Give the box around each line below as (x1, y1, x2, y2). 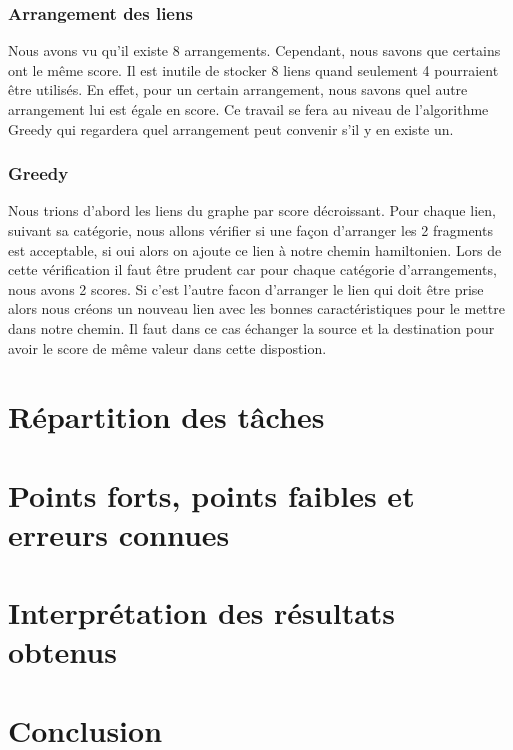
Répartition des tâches (8, 396, 325, 437)
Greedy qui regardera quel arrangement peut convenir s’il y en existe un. (8, 118, 454, 139)
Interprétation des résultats (8, 592, 396, 633)
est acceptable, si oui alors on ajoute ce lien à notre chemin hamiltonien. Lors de (8, 239, 502, 260)
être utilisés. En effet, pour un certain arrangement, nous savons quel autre (8, 79, 468, 100)
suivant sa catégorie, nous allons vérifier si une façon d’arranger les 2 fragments (8, 220, 493, 240)
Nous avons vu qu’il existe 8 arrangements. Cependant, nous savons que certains (8, 40, 501, 61)
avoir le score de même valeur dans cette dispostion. (8, 337, 327, 358)
